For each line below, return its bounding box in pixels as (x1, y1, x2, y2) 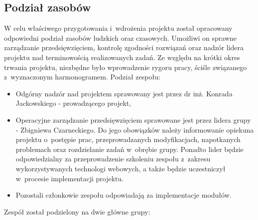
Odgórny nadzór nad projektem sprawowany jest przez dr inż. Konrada (15, 88, 233, 98)
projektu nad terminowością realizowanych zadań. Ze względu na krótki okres (4, 52, 240, 62)
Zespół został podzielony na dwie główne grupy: (4, 206, 150, 217)
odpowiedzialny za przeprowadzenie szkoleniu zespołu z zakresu (15, 153, 211, 164)
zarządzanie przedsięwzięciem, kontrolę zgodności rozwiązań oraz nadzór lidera (4, 42, 244, 53)
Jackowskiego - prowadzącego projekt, (15, 98, 131, 108)
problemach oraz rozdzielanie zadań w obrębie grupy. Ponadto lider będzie (15, 144, 244, 154)
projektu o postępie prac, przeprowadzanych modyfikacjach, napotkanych (15, 134, 241, 145)
